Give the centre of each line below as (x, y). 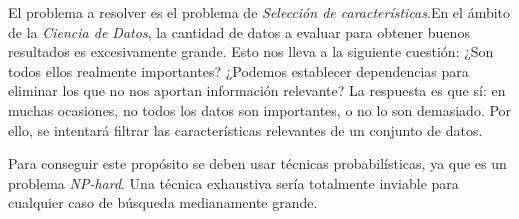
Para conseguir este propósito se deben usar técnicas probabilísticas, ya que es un (257, 163)
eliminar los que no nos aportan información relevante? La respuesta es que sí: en (257, 90)
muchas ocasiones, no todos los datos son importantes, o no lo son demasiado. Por (260, 109)
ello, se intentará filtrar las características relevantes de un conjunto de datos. (245, 129)
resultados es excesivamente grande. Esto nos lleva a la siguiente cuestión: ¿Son (251, 51)
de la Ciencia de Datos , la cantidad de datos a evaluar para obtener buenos (239, 31)
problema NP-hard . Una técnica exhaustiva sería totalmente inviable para (233, 182)
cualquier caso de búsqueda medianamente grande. (163, 202)
